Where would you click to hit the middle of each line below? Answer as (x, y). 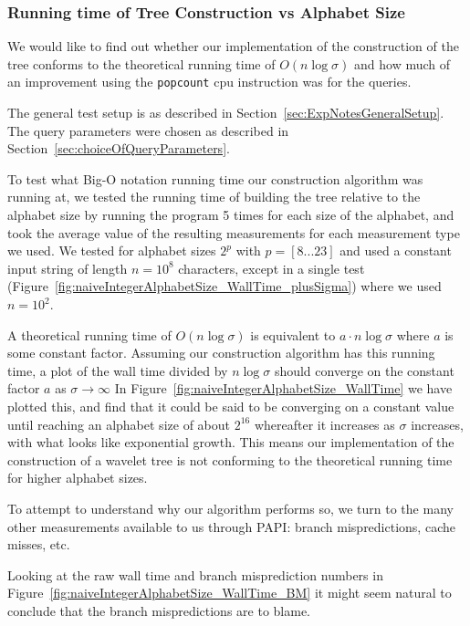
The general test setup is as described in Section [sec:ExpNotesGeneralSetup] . (226, 113)
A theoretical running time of (89, 334)
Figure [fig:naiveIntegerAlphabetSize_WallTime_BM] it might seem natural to (230, 593)
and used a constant (396, 250)
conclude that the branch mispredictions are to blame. (159, 610)
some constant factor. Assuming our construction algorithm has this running (221, 353)
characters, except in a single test (272, 268)
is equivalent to (293, 334)
